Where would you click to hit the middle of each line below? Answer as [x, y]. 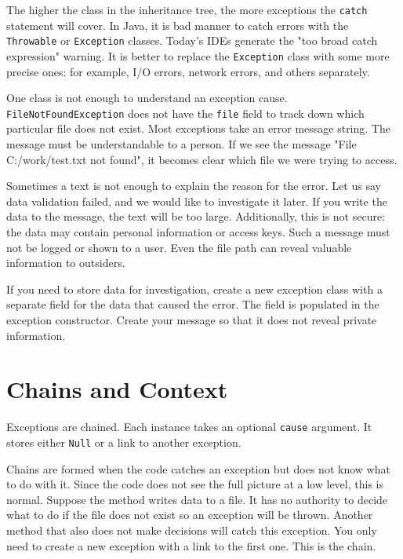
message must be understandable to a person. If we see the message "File [182, 144]
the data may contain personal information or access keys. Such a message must [198, 231]
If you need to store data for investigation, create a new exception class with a [194, 289]
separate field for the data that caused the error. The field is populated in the [193, 304]
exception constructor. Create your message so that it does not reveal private [192, 319]
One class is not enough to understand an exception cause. [147, 98]
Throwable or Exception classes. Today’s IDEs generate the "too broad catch [192, 40]
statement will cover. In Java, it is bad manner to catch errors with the [178, 25]
